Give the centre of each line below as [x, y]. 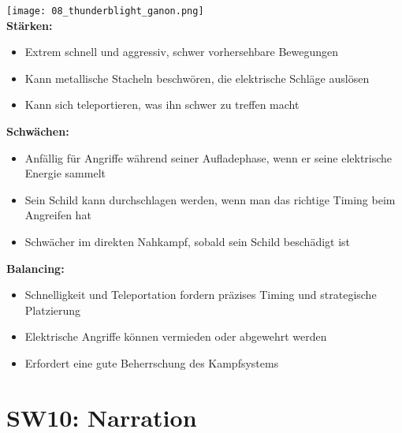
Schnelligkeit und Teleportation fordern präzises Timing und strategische [201, 295]
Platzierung [53, 310]
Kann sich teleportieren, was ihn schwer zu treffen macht [162, 105]
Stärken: [30, 25]
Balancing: [35, 268]
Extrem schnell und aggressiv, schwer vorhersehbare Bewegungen [182, 52]
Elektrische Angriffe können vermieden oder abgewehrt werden [176, 336]
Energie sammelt [65, 173]
